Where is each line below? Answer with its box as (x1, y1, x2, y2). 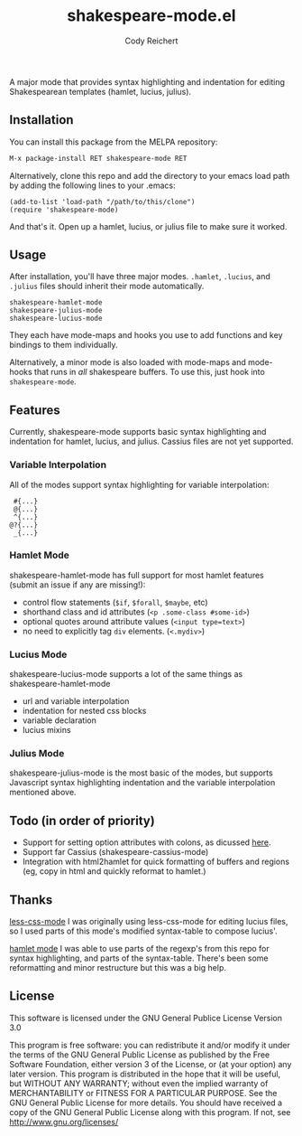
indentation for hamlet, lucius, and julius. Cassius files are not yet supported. (9, 436, 294, 447)
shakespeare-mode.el (67, 5, 236, 26)
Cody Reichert (124, 35, 178, 46)
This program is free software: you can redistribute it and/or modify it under (9, 1039, 290, 1050)
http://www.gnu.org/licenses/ (9, 1116, 119, 1127)
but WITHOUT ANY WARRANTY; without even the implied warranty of (9, 1077, 269, 1089)
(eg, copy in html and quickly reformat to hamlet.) (22, 866, 206, 877)
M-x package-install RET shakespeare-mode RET (9, 154, 188, 163)
